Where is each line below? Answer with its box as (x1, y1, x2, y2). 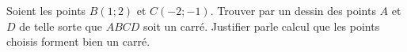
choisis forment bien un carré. (6, 33, 150, 50)
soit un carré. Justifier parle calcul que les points (143, 17, 380, 34)
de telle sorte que (19, 17, 102, 34)
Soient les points (6, 2, 86, 18)
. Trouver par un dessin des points (210, 2, 376, 18)
